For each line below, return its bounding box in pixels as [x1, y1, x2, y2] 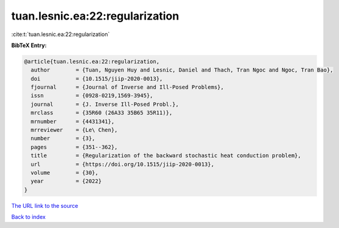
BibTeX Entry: [11, 42, 47, 49]
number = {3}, [31, 135, 96, 142]
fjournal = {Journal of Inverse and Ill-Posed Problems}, [31, 84, 224, 91]
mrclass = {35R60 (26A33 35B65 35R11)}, [31, 109, 173, 116]
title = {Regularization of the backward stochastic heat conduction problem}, [31, 152, 302, 159]
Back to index [11, 213, 46, 221]
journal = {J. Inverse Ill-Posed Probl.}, [31, 101, 180, 108]
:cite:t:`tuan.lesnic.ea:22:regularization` [11, 31, 110, 38]
